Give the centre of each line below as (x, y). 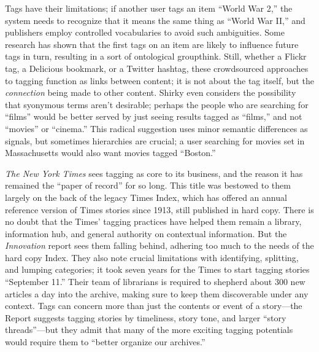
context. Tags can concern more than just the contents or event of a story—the (154, 306)
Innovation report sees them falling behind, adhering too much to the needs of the (159, 245)
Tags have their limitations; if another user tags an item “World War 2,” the (149, 8)
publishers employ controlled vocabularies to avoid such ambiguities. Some (145, 32)
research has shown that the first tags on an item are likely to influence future (152, 44)
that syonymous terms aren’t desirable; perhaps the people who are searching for (157, 104)
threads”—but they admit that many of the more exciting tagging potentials (149, 330)
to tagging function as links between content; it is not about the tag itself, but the (159, 80)
